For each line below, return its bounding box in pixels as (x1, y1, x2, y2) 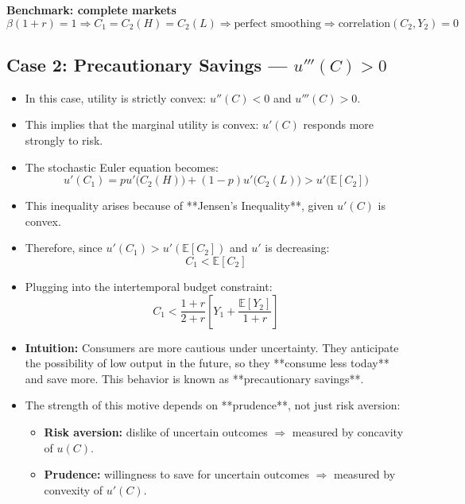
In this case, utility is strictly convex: (25, 89, 207, 106)
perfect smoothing (234, 17, 321, 29)
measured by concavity (292, 423, 404, 440)
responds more (303, 116, 374, 133)
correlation (338, 17, 391, 29)
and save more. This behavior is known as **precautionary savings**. (25, 370, 364, 386)
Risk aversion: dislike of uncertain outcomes (44, 423, 268, 440)
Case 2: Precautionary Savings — (6, 52, 288, 76)
